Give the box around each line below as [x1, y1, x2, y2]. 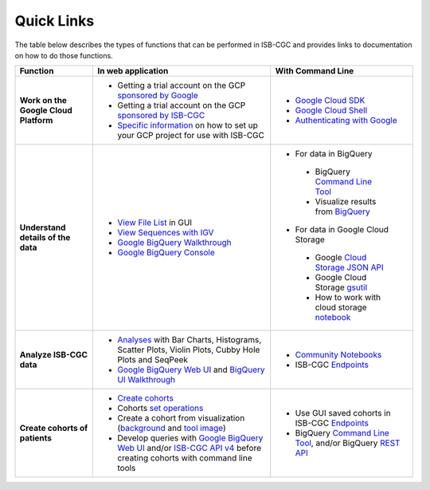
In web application [96, 65, 169, 77]
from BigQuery [315, 206, 370, 217]
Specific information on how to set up [116, 120, 258, 131]
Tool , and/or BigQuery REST [295, 437, 401, 449]
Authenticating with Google [295, 115, 397, 126]
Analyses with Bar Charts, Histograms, [116, 334, 262, 346]
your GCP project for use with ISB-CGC [116, 130, 264, 141]
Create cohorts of [19, 423, 88, 434]
